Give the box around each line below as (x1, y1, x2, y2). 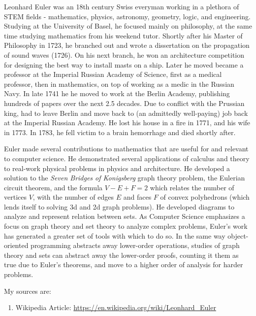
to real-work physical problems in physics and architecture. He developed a (4, 163, 230, 173)
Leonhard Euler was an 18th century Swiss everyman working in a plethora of (4, 1, 239, 11)
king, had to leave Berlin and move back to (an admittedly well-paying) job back (4, 107, 248, 118)
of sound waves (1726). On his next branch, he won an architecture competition (4, 49, 245, 60)
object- (227, 230, 249, 241)
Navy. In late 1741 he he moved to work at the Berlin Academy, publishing (4, 88, 230, 99)
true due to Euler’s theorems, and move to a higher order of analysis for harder (4, 259, 243, 270)
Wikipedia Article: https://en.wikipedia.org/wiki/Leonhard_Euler (15, 302, 216, 313)
